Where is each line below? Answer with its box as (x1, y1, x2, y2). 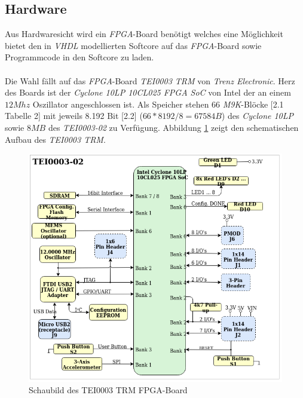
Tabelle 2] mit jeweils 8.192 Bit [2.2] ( (5, 109, 143, 122)
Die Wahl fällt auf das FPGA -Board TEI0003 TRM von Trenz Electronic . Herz (5, 74, 295, 87)
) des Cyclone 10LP (221, 109, 294, 122)
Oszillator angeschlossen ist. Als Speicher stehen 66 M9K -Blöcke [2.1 (32, 97, 284, 110)
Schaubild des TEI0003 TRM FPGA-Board (29, 384, 188, 396)
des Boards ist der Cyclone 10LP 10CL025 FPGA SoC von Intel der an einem (5, 86, 291, 99)
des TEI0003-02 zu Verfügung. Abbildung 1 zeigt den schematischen (48, 121, 299, 133)
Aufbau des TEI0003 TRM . (5, 133, 106, 145)
